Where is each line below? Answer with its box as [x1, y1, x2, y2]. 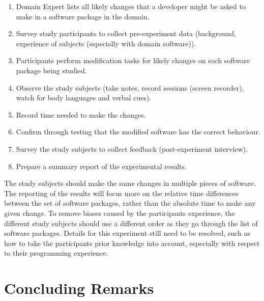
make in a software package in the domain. [16, 11, 150, 21]
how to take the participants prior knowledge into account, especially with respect [4, 237, 260, 248]
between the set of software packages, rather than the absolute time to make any [4, 198, 256, 208]
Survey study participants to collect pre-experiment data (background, [16, 28, 236, 39]
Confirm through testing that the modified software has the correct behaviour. [16, 126, 260, 137]
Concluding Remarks [4, 278, 154, 298]
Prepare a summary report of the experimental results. [16, 160, 187, 171]
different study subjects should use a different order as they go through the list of [4, 217, 258, 228]
